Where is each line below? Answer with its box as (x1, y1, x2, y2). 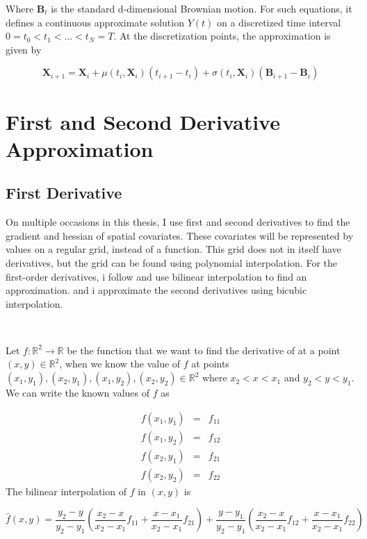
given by (6, 42, 42, 56)
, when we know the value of (59, 356, 181, 371)
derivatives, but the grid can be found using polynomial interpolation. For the (6, 255, 337, 269)
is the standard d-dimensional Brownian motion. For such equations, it (51, 1, 352, 15)
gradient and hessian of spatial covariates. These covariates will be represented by (6, 228, 354, 242)
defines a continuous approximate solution (6, 15, 184, 29)
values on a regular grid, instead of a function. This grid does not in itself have (6, 242, 341, 256)
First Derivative (6, 182, 122, 204)
